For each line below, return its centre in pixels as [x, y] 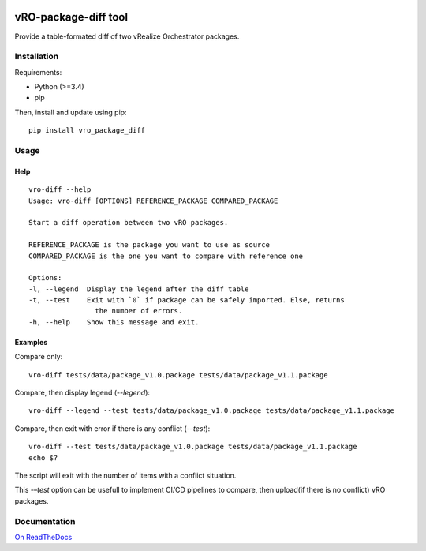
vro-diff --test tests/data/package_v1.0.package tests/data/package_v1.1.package [193, 447]
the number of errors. [139, 311]
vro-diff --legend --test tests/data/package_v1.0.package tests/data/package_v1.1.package [211, 411]
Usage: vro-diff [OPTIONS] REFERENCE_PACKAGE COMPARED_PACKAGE [153, 201]
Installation [37, 57]
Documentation [45, 521]
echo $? [43, 457]
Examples [31, 342]
